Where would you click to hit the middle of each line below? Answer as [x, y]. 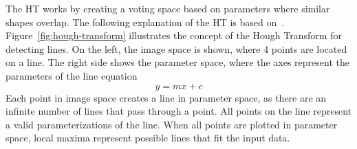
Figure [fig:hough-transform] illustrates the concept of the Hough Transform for [174, 35]
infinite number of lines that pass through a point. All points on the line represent [179, 111]
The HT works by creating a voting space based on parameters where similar [168, 8]
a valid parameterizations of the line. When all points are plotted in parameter [172, 124]
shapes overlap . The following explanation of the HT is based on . [145, 22]
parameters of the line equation [72, 75]
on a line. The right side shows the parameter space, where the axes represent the [177, 62]
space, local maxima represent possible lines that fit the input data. [148, 138]
